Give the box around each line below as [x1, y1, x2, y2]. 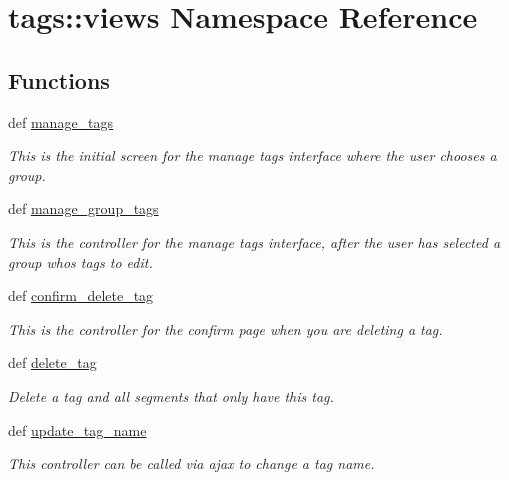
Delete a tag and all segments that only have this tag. [8, 385, 334, 406]
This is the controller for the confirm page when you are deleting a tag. [8, 318, 443, 339]
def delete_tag [8, 352, 97, 373]
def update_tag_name [8, 419, 147, 440]
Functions [8, 64, 110, 95]
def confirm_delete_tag [8, 285, 154, 306]
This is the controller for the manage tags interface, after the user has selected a [8, 231, 501, 252]
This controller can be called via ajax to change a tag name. [8, 453, 375, 474]
